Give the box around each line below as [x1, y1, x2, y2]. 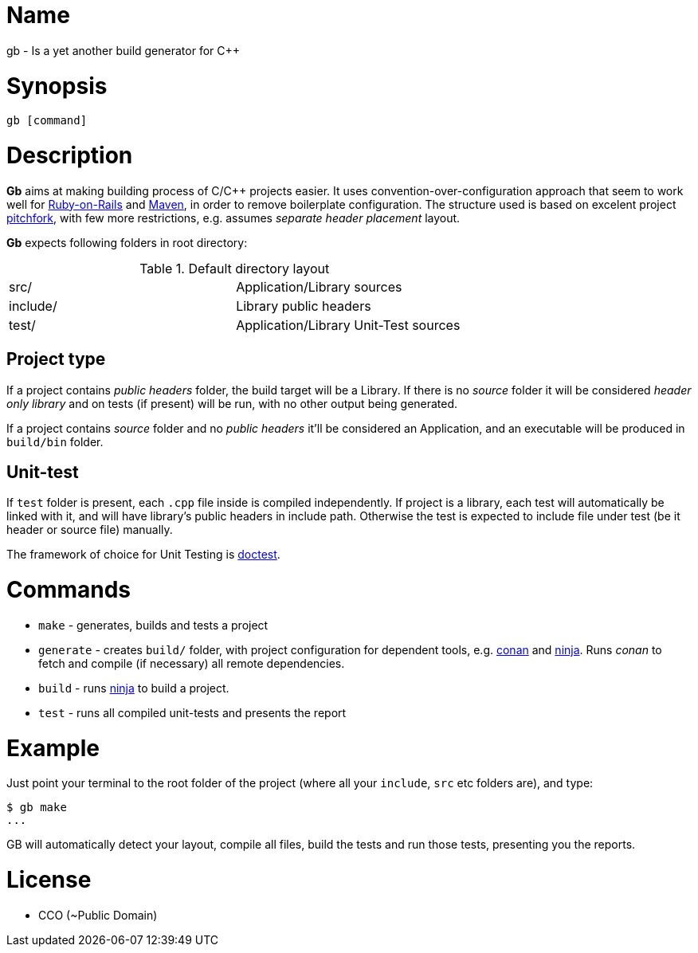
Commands [6, 576, 131, 604]
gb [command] [6, 114, 88, 127]
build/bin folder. [6, 434, 104, 449]
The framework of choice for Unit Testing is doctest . [6, 547, 280, 562]
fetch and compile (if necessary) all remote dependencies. [38, 656, 345, 670]
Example [6, 734, 100, 762]
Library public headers [236, 297, 371, 314]
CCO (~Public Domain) [38, 908, 158, 922]
